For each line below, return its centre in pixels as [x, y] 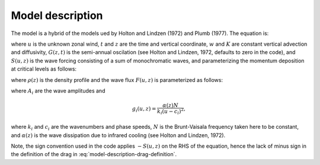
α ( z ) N [170, 106]
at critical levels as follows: [44, 69]
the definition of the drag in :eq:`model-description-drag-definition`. [94, 154]
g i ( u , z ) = [144, 109]
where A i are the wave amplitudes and [58, 91]
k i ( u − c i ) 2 [170, 111]
